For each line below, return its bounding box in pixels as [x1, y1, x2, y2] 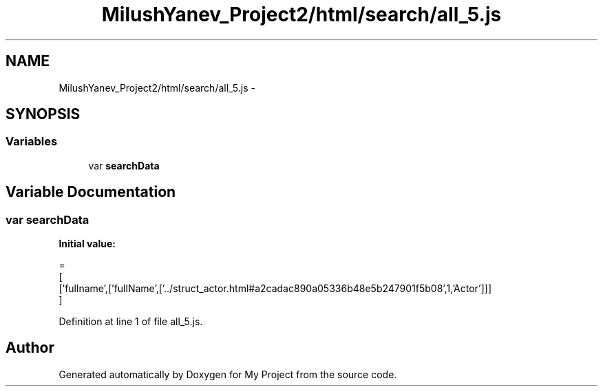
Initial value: [59, 238, 116, 250]
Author [6, 339, 54, 357]
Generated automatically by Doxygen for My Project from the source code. [59, 368, 397, 380]
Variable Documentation [6, 183, 176, 201]
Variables [6, 134, 58, 149]
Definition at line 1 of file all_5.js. [59, 316, 203, 328]
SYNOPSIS [6, 105, 81, 123]
